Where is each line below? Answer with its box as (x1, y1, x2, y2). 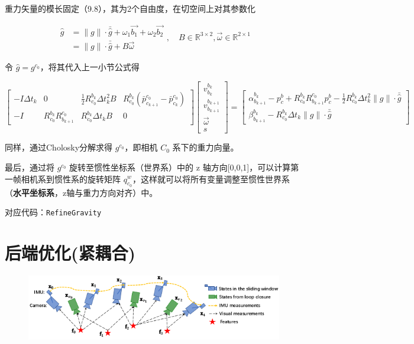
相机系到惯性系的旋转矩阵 (21, 172, 121, 185)
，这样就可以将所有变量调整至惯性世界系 (132, 172, 290, 185)
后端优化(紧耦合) (5, 241, 136, 265)
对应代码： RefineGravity (5, 206, 102, 218)
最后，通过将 (5, 160, 54, 173)
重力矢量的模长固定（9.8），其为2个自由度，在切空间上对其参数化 (5, 2, 255, 14)
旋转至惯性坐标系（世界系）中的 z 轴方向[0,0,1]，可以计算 (69, 160, 291, 173)
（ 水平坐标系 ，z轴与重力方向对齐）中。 (5, 186, 158, 198)
